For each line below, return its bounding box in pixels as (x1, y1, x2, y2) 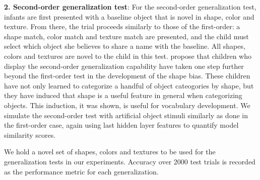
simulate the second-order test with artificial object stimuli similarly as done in (4, 110, 248, 120)
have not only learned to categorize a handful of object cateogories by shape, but (4, 80, 254, 91)
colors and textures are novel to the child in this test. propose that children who (4, 50, 251, 61)
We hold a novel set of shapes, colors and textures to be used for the (4, 146, 216, 157)
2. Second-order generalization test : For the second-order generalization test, (4, 2, 256, 12)
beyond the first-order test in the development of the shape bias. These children (4, 70, 250, 81)
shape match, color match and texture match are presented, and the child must (4, 31, 249, 41)
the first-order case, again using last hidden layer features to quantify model (4, 120, 239, 130)
